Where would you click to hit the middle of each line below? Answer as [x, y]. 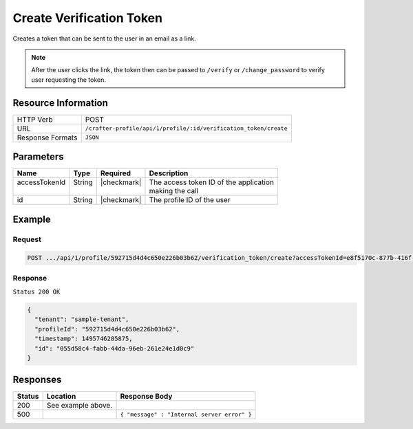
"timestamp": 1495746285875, [84, 339]
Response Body [146, 397]
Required [115, 173]
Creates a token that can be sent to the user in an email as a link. [104, 38]
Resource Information [60, 103]
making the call [174, 191]
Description [169, 173]
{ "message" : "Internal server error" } [186, 414]
